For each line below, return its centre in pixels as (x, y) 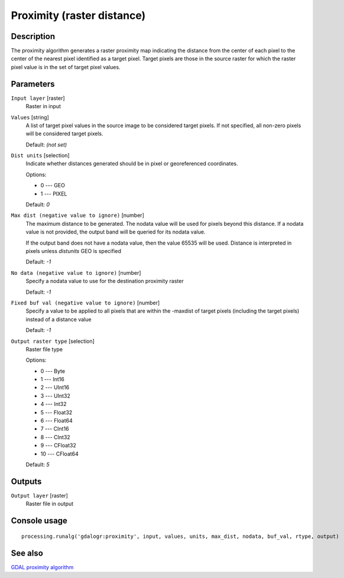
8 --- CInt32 (55, 437)
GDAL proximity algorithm (42, 567)
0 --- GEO (53, 186)
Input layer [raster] (38, 98)
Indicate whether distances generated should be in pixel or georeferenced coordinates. (132, 164)
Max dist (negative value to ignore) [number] (77, 215)
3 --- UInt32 (56, 395)
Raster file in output (50, 504)
